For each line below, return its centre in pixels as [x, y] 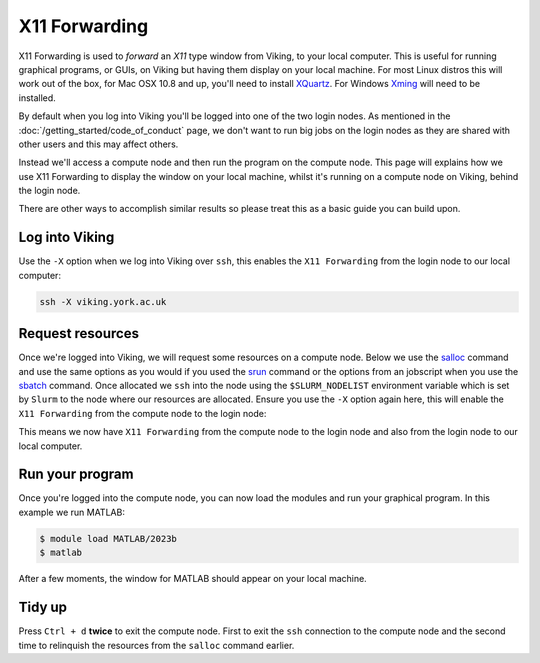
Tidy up [43, 607]
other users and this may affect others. [98, 144]
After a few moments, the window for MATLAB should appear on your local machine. [192, 579]
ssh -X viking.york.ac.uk [103, 301]
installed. [37, 97]
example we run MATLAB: [71, 512]
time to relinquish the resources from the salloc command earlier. [156, 645]
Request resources [79, 333]
